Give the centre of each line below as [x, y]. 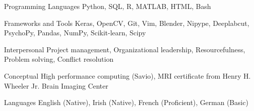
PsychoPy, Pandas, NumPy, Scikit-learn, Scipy [75, 33]
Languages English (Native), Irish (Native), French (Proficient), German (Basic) [126, 102]
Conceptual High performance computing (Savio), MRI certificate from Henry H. [127, 75]
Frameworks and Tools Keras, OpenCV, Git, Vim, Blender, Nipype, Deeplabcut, [127, 23]
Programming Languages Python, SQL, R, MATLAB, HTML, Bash [108, 6]
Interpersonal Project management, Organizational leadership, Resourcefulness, [125, 49]
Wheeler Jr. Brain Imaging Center [56, 85]
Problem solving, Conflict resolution [59, 59]
